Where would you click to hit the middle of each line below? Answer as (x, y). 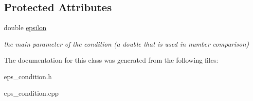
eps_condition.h (28, 76)
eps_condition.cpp (31, 93)
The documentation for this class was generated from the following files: (111, 60)
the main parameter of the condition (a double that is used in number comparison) (126, 43)
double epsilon (25, 27)
